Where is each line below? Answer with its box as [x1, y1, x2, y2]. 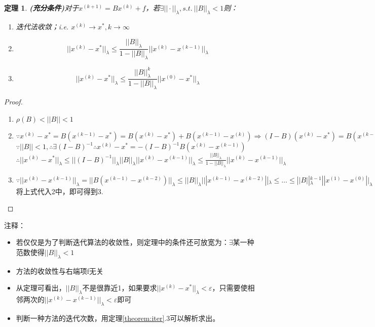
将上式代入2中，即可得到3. [16, 186, 103, 196]
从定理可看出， [16, 282, 66, 293]
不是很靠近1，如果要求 [82, 282, 157, 293]
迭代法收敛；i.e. [16, 21, 69, 31]
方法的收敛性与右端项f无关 [16, 265, 104, 276]
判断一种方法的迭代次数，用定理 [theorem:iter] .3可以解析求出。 [16, 312, 220, 323]
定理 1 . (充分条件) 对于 [4, 3, 79, 13]
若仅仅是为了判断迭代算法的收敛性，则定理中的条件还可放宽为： [16, 237, 229, 247]
